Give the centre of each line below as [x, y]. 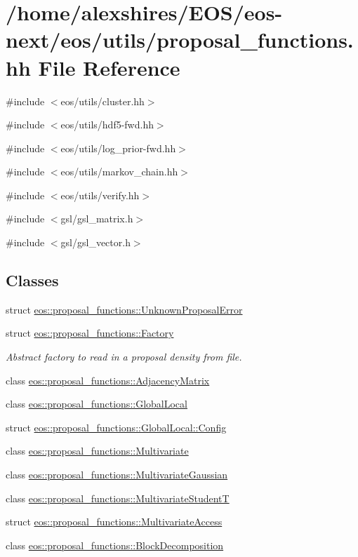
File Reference [109, 67]
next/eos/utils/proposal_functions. [180, 40]
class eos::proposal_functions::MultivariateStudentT [118, 498]
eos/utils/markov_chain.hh [119, 172]
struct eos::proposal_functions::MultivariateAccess [114, 522]
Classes [32, 280]
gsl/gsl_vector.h [95, 242]
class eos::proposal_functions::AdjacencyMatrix [108, 380]
